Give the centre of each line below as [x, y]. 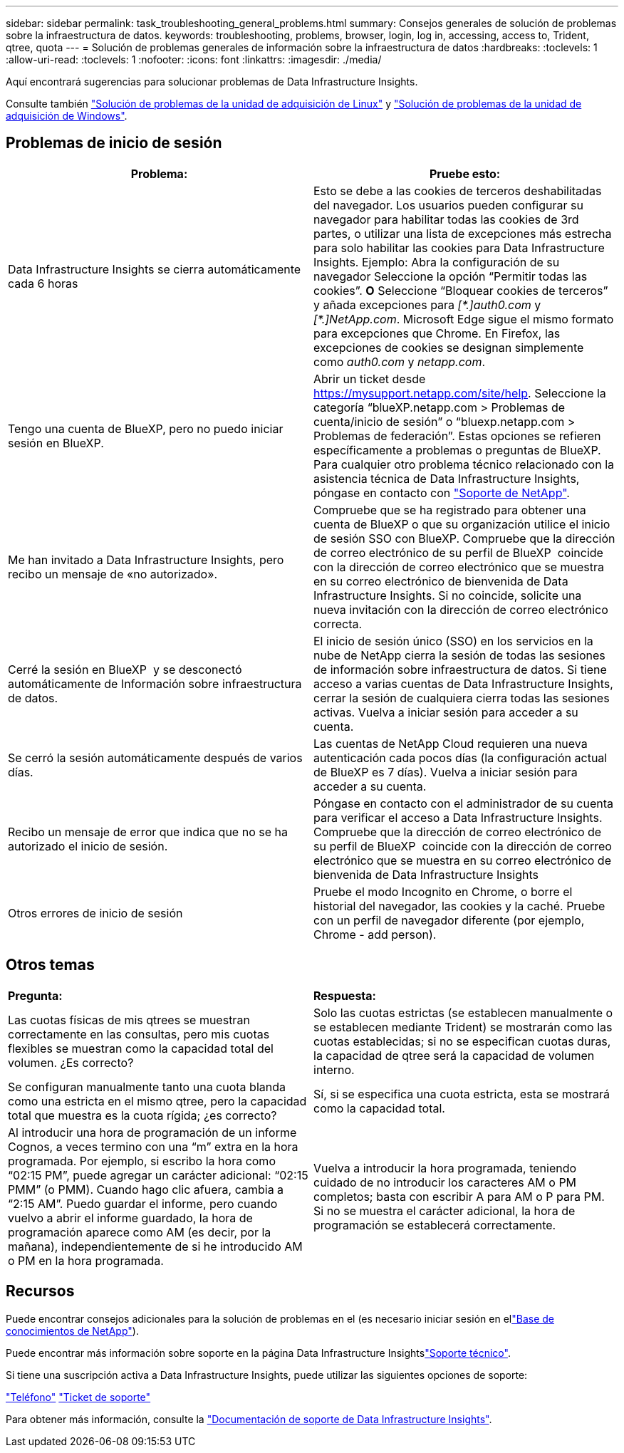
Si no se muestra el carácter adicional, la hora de [444, 1210]
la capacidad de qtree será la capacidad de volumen [454, 1055]
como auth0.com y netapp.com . [400, 361]
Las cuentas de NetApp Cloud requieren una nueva [451, 743]
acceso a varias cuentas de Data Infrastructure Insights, [463, 683]
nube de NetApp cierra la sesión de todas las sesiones [459, 655]
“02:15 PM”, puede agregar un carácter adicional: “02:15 [158, 1175]
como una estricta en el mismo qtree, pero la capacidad [157, 1101]
